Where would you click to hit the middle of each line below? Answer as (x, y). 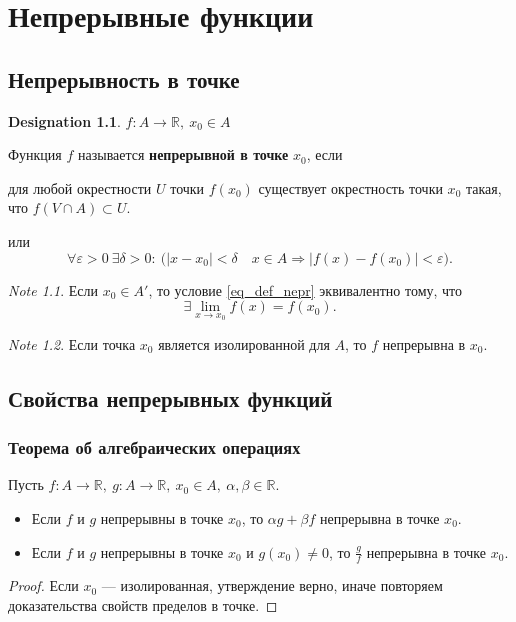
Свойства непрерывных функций (170, 397)
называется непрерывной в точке (183, 154)
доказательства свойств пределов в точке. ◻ (143, 604)
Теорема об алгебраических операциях (154, 447)
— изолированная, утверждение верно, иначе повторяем (272, 585)
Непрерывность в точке (124, 78)
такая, (483, 187)
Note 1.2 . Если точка (72, 343)
